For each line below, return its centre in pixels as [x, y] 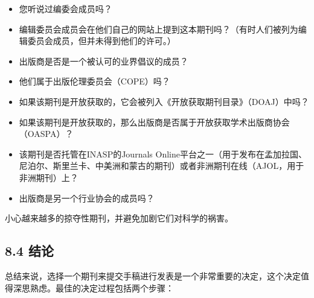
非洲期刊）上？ [49, 177]
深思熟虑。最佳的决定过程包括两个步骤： [93, 287]
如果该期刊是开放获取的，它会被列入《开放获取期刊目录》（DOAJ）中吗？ [164, 101]
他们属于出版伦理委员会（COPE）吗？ [95, 81]
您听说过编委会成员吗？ [66, 8]
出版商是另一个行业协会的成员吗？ [87, 198]
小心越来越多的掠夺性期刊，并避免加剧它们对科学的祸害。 [119, 218]
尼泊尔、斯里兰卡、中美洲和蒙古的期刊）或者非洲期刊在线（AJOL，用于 [162, 166]
